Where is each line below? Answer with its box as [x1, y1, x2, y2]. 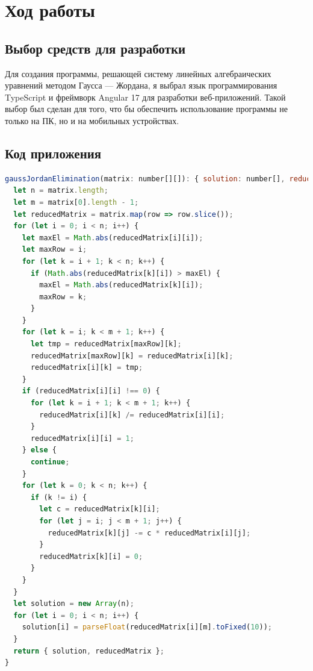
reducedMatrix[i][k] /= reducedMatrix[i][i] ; [39, 410, 225, 419]
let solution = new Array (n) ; [13, 599, 134, 608]
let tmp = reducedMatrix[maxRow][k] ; [30, 340, 182, 349]
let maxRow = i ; [22, 245, 87, 254]
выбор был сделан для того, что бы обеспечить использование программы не [5, 102, 288, 115]
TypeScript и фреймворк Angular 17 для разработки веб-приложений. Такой [5, 90, 286, 103]
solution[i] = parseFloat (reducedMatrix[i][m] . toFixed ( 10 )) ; [22, 623, 272, 632]
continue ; [30, 458, 70, 466]
